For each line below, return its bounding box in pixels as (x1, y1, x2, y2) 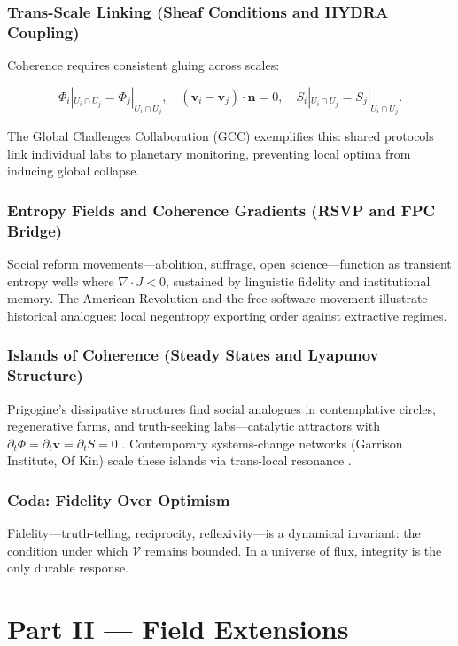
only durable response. (7, 558, 129, 577)
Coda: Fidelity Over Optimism (7, 488, 230, 510)
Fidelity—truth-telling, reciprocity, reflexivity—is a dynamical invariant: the (7, 524, 421, 542)
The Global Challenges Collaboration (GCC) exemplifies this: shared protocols (7, 127, 434, 145)
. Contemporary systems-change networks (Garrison (121, 433, 403, 452)
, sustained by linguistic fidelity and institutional (166, 271, 431, 290)
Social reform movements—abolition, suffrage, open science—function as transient (7, 254, 452, 273)
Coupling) (7, 20, 80, 43)
